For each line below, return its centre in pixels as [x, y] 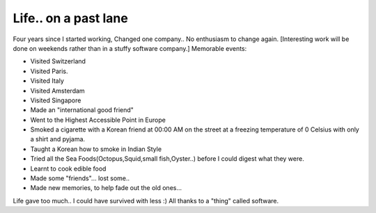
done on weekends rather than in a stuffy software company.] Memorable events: [130, 48]
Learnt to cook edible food [68, 168]
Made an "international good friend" [82, 110]
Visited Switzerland [58, 61]
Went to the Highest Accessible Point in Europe [98, 120]
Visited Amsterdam [57, 90]
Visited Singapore [56, 100]
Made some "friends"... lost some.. [80, 178]
